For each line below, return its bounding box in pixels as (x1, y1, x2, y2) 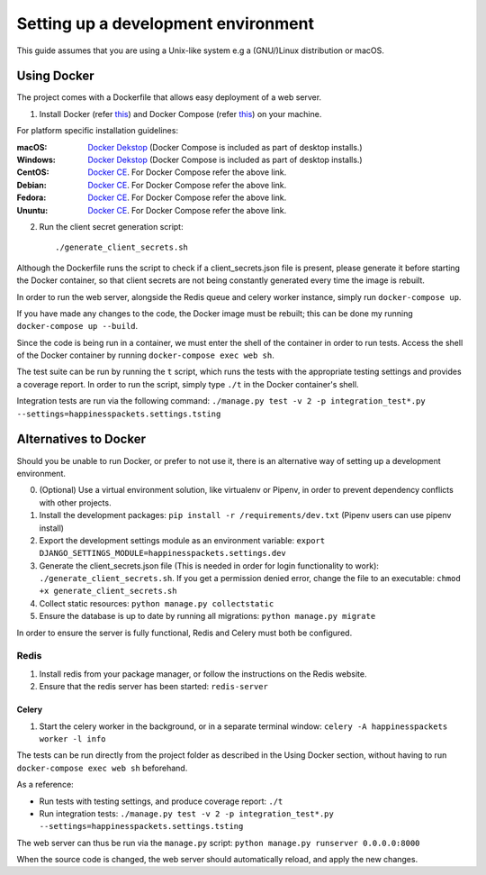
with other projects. (39, 497, 112, 508)
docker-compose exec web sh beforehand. (16, 762, 188, 773)
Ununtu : (16, 205, 49, 215)
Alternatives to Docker (16, 432, 146, 447)
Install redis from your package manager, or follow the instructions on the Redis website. (39, 668, 367, 679)
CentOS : (16, 167, 49, 178)
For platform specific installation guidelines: (16, 125, 179, 136)
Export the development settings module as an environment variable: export (39, 534, 326, 545)
